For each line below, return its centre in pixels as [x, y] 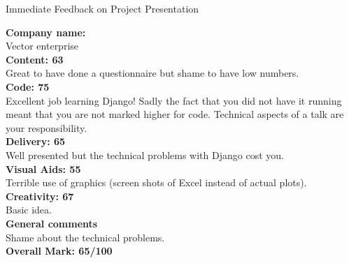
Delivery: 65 [36, 141]
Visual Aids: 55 [43, 168]
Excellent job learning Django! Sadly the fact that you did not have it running [174, 100]
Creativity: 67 [40, 196]
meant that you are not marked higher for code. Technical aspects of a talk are [175, 114]
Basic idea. [29, 210]
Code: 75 [28, 86]
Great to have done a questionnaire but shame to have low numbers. [152, 73]
